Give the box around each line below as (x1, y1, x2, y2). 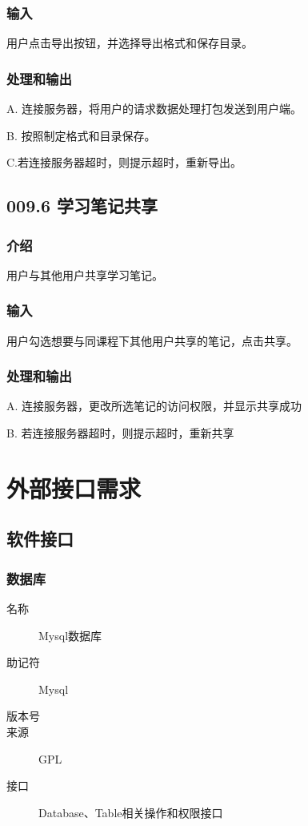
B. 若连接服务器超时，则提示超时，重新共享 (6, 425, 234, 441)
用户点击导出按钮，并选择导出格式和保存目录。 (6, 34, 253, 51)
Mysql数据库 (38, 627, 102, 643)
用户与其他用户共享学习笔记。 (6, 266, 163, 283)
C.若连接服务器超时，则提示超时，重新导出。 (6, 154, 242, 171)
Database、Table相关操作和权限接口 (38, 804, 223, 820)
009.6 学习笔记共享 (6, 193, 158, 218)
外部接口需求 (6, 471, 142, 504)
